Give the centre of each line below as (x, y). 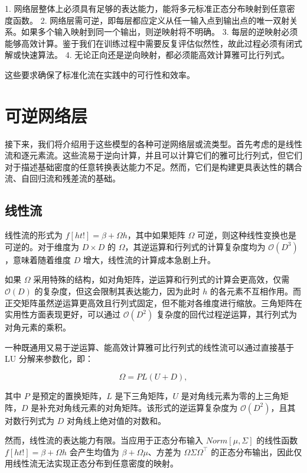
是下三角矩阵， (144, 396)
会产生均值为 (94, 451)
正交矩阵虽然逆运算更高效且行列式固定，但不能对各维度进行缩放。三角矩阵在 (153, 302)
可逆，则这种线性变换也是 (247, 235)
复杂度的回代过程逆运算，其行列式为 (226, 314)
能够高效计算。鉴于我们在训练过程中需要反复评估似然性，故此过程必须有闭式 (153, 43)
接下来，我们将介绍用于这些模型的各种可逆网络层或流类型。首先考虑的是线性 (153, 143)
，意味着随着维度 (38, 259)
